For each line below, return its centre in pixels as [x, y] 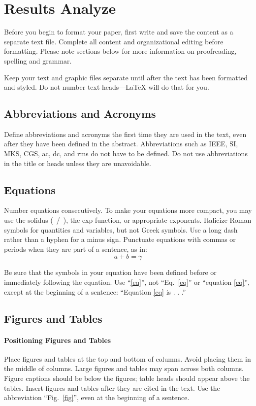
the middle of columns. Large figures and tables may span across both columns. [124, 368]
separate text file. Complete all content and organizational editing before [114, 41]
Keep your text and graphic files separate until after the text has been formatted [126, 77]
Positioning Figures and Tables [58, 340]
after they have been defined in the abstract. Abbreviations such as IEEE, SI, [121, 144]
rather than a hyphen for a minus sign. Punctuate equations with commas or [120, 239]
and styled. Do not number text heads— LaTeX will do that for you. [107, 87]
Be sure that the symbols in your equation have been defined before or [110, 272]
